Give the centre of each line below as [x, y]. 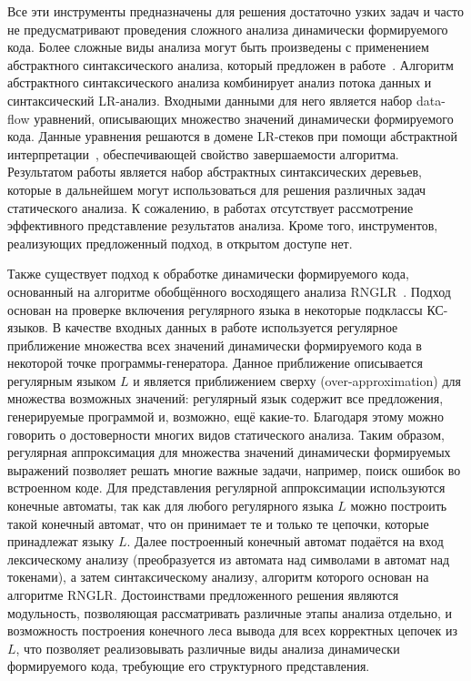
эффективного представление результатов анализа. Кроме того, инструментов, [223, 225]
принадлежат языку [61, 541]
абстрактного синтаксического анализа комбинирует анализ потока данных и [220, 82]
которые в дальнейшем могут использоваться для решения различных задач [217, 189]
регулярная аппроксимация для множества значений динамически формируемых [229, 452]
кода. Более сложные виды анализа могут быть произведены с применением [218, 47]
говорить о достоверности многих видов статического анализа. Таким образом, [226, 434]
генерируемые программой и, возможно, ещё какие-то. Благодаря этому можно [226, 417]
